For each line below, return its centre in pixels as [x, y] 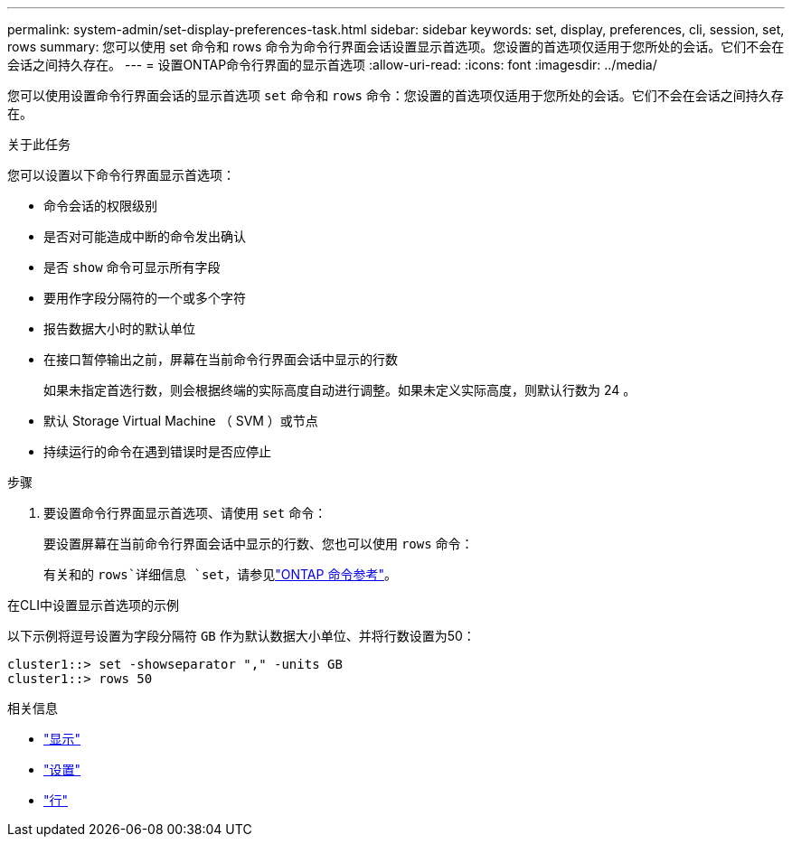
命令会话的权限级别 [100, 206]
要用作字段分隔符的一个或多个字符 [145, 298]
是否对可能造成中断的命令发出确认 [145, 236]
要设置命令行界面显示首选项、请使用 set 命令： [185, 513]
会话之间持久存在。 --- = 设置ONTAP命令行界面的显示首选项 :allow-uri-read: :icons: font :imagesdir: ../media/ [332, 65]
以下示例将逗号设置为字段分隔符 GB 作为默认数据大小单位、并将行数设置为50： [241, 636]
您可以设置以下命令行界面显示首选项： [121, 175]
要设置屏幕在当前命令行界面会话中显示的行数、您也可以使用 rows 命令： [259, 544]
